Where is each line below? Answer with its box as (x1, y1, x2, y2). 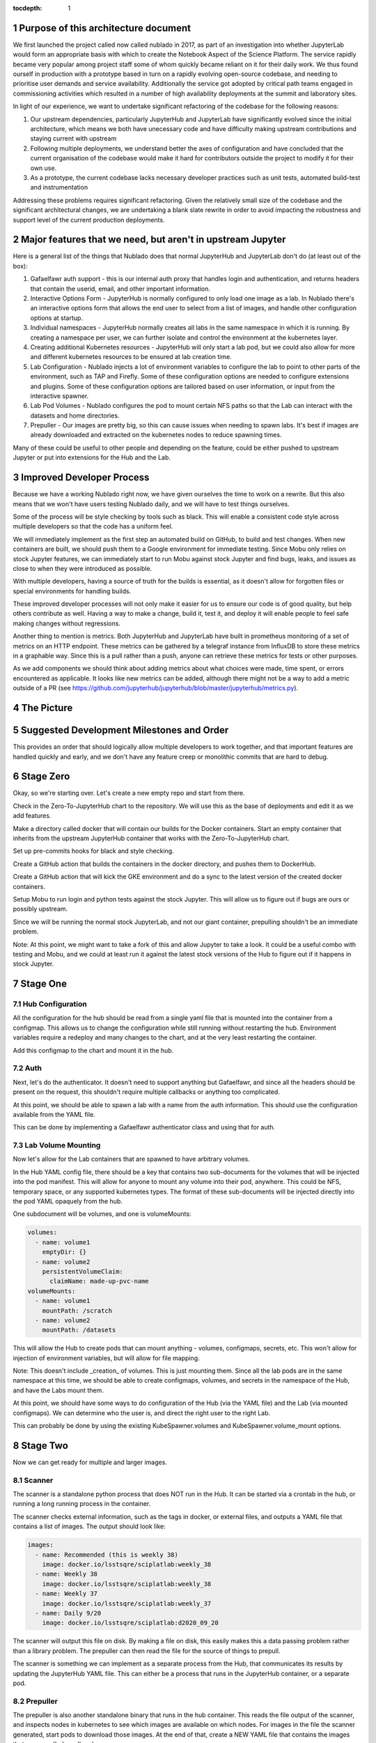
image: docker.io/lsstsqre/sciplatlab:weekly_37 (42, 1599, 212, 1607)
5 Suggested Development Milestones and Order (13, 724, 229, 736)
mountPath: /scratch (42, 1307, 113, 1314)
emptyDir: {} (42, 1248, 87, 1256)
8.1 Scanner (13, 1475, 54, 1485)
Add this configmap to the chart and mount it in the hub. (13, 1046, 174, 1054)
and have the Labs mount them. (13, 1386, 104, 1394)
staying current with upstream (30, 135, 117, 143)
